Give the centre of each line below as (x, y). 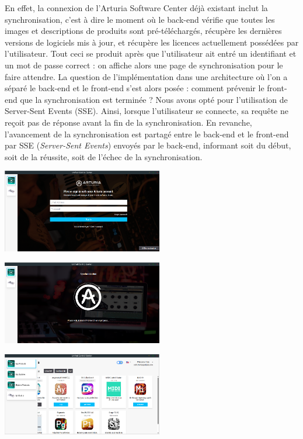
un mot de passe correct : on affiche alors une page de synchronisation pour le (144, 65)
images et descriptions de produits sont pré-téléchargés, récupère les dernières (143, 31)
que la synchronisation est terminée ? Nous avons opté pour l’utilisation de (154, 99)
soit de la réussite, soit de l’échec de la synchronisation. (104, 156)
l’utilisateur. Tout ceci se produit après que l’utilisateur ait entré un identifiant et (151, 53)
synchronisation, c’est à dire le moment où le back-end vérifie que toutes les (140, 19)
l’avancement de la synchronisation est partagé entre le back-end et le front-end (147, 134)
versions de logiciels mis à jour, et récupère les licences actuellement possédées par (152, 42)
